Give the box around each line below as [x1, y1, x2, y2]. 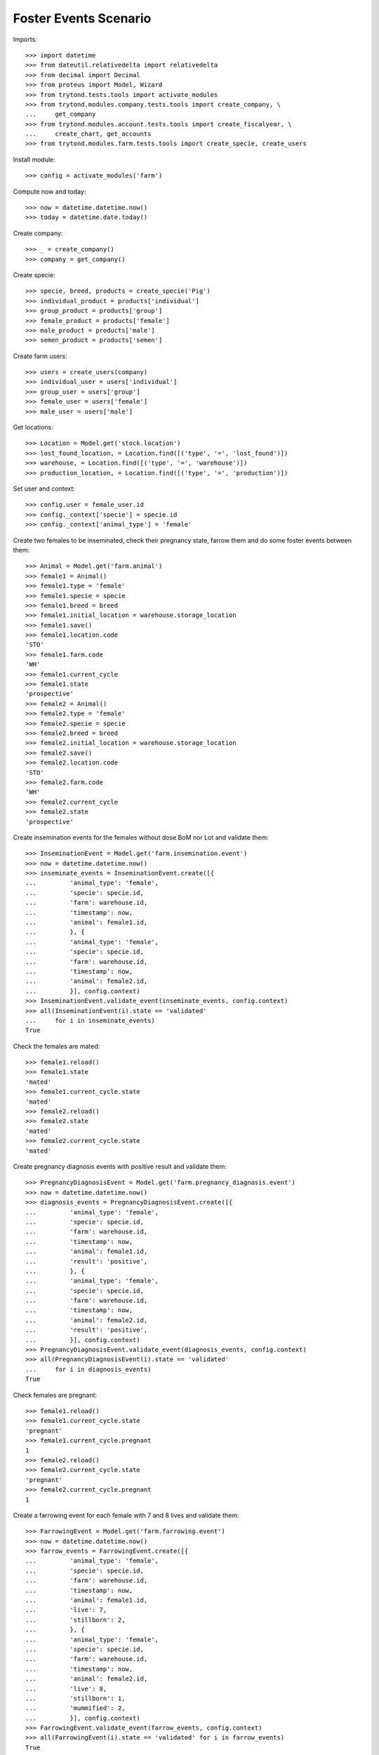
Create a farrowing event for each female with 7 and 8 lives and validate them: [13, 1511, 239, 1519]
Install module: [13, 155, 55, 164]
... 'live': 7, [25, 1606, 107, 1614]
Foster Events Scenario [13, 11, 152, 26]
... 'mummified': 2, [25, 1704, 126, 1712]
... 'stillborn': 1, [25, 1694, 126, 1702]
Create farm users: [13, 352, 68, 360]
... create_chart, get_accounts [25, 130, 152, 138]
